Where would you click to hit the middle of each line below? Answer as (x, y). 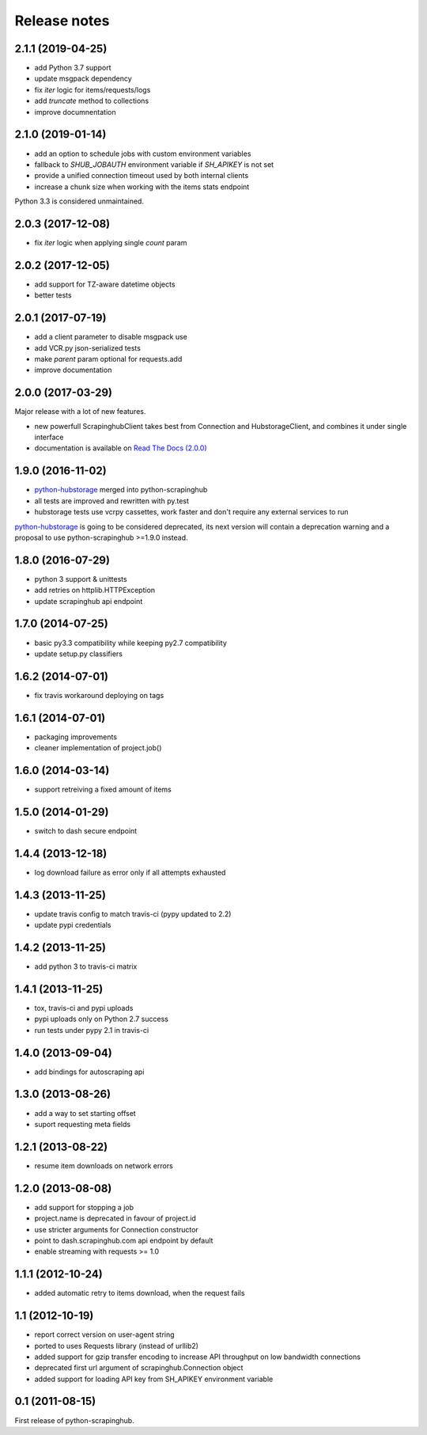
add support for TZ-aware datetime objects (105, 284)
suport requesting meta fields (82, 1124)
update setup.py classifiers (78, 654)
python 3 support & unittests (81, 579)
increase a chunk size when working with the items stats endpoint (142, 187)
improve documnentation (75, 112)
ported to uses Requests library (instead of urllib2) (117, 1346)
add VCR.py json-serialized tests (88, 347)
